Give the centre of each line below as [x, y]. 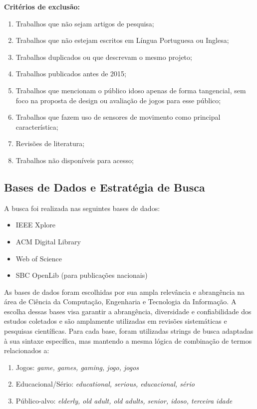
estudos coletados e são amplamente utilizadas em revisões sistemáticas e [116, 321]
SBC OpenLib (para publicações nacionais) [82, 275]
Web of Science [39, 258]
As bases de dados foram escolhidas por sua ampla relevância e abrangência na [125, 292]
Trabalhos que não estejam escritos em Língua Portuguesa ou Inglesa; [122, 40]
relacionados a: [27, 350]
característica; [37, 126]
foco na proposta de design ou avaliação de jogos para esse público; [118, 100]
